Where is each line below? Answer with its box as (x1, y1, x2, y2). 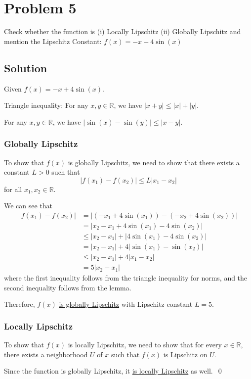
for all (4, 184, 22, 194)
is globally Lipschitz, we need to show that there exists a (68, 157, 240, 167)
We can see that (4, 200, 53, 211)
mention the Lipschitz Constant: (4, 36, 102, 46)
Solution (4, 60, 47, 75)
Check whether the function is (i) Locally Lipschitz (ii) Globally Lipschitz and (4, 26, 241, 37)
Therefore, (4, 299, 35, 309)
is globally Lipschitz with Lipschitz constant (59, 299, 193, 309)
